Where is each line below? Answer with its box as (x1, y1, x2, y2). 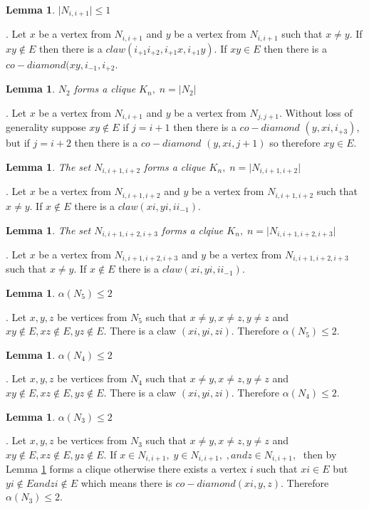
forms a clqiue (161, 222, 224, 237)
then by (303, 446, 337, 461)
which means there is (80, 475, 172, 490)
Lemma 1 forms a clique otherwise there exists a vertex (6, 461, 247, 476)
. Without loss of (279, 105, 353, 120)
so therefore (269, 135, 321, 150)
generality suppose (6, 120, 86, 135)
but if (6, 135, 30, 150)
